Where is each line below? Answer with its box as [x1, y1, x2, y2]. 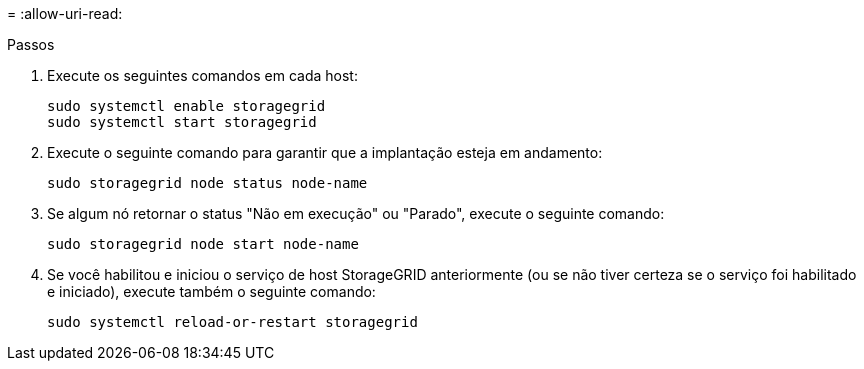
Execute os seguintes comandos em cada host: [47, 67, 358, 84]
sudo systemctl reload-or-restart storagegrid [47, 314, 418, 330]
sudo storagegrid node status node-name [47, 175, 368, 191]
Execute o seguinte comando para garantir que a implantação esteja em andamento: [47, 144, 603, 161]
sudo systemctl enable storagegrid [47, 98, 326, 114]
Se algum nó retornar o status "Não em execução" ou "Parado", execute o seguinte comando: [47, 205, 665, 222]
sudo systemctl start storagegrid [47, 114, 317, 130]
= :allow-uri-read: [7, 5, 123, 22]
